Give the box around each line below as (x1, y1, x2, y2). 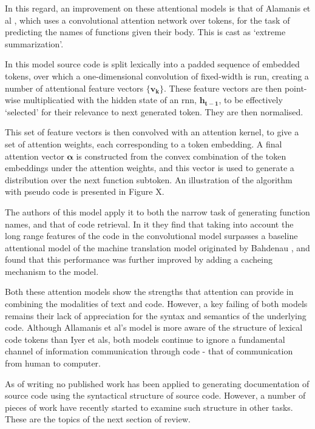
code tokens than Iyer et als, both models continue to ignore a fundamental (5, 333, 285, 345)
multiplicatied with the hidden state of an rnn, (23, 93, 197, 106)
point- (284, 81, 307, 94)
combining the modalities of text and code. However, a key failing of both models (5, 297, 308, 310)
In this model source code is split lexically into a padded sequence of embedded (5, 58, 300, 70)
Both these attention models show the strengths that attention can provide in (5, 285, 294, 298)
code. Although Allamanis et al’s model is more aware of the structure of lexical (5, 321, 303, 334)
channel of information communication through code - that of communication (5, 345, 293, 357)
